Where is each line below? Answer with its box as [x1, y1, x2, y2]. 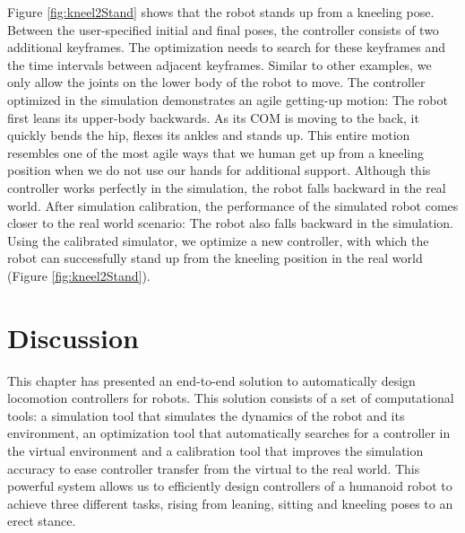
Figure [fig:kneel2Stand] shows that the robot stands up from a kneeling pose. [7, 3, 435, 21]
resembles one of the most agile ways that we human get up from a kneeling [7, 143, 425, 162]
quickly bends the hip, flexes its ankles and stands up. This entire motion [7, 126, 410, 144]
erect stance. [7, 511, 76, 530]
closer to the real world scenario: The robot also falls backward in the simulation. [7, 214, 453, 232]
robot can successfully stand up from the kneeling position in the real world [7, 249, 423, 267]
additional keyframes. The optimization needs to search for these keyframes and [7, 38, 445, 57]
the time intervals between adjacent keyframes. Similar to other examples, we [7, 55, 432, 74]
